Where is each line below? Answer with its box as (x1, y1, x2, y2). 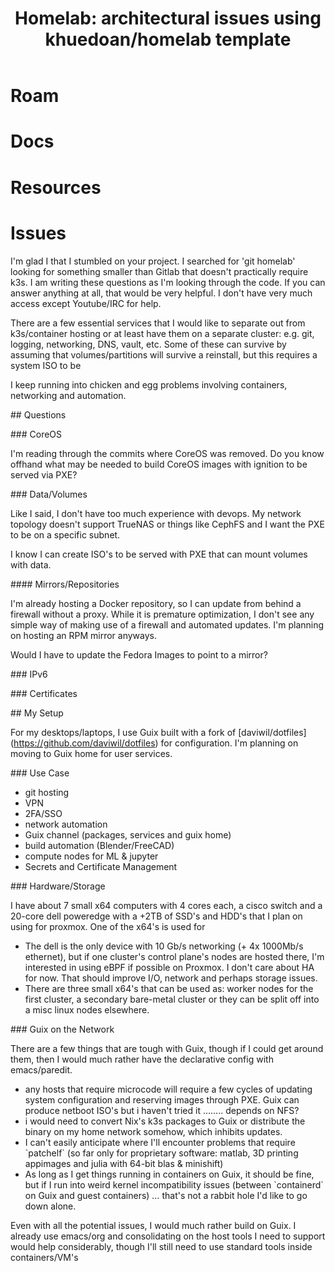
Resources (10, 176, 102, 199)
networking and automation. (10, 389, 127, 401)
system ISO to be (10, 359, 82, 371)
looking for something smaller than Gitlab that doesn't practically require (10, 265, 309, 277)
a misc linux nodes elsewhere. (24, 1003, 150, 1016)
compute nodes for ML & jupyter (24, 850, 159, 862)
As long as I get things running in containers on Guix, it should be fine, (24, 1168, 315, 1180)
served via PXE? (10, 468, 78, 481)
